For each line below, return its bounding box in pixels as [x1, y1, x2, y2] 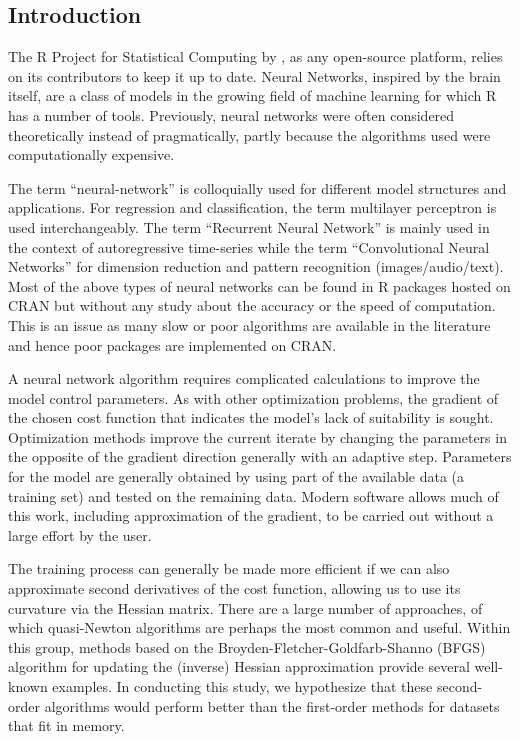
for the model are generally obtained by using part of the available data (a [8, 466, 465, 487]
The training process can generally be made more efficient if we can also [8, 558, 450, 579]
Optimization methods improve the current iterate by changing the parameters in [8, 426, 507, 447]
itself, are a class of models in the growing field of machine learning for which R [8, 85, 497, 106]
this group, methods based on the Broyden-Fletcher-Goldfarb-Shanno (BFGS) [8, 636, 486, 657]
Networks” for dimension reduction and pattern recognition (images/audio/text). [8, 256, 504, 277]
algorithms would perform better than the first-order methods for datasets [44, 695, 500, 716]
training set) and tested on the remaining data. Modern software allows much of [8, 485, 499, 506]
